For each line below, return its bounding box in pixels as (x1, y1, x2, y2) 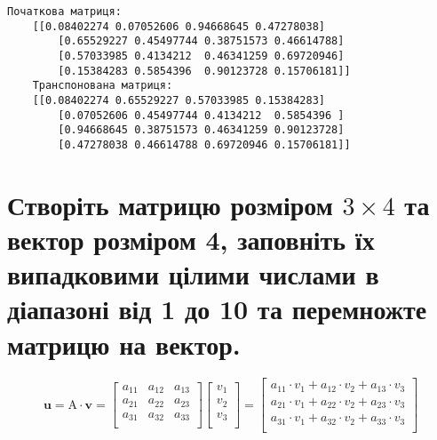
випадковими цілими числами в (7, 256, 379, 292)
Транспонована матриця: (32, 79, 173, 92)
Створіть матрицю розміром (7, 186, 333, 222)
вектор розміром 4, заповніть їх (7, 220, 375, 257)
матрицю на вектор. (7, 325, 241, 362)
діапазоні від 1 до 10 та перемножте (7, 291, 427, 327)
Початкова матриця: (7, 5, 122, 18)
